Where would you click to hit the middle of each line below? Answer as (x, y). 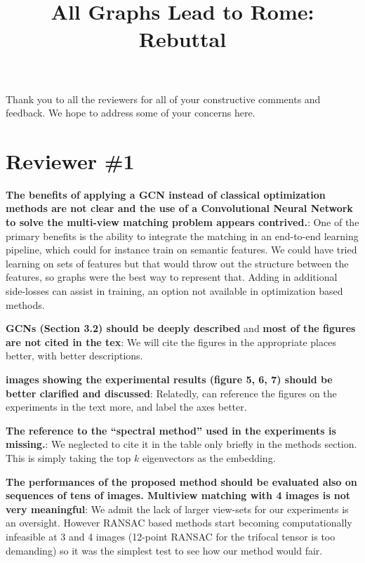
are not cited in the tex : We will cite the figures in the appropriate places (171, 342)
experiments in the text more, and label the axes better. (126, 407)
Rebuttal (182, 39)
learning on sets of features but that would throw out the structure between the (177, 263)
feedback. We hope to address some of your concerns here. (131, 113)
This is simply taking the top (68, 457)
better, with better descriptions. (74, 356)
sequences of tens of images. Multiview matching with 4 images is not (178, 495)
